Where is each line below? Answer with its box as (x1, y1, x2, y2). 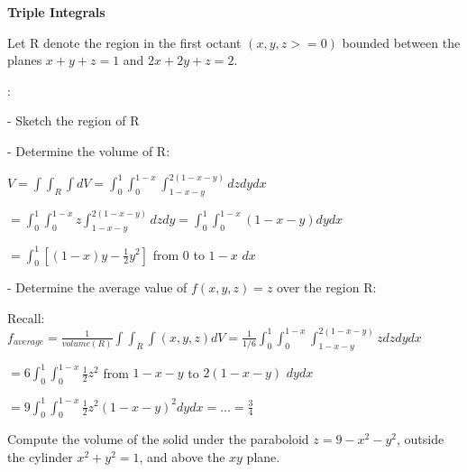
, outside (396, 430, 444, 449)
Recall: (7, 308, 45, 327)
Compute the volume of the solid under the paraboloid (7, 430, 309, 449)
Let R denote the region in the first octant (7, 32, 242, 51)
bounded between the (342, 32, 461, 51)
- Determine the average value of (7, 278, 188, 297)
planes (7, 51, 42, 69)
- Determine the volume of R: (7, 141, 170, 160)
